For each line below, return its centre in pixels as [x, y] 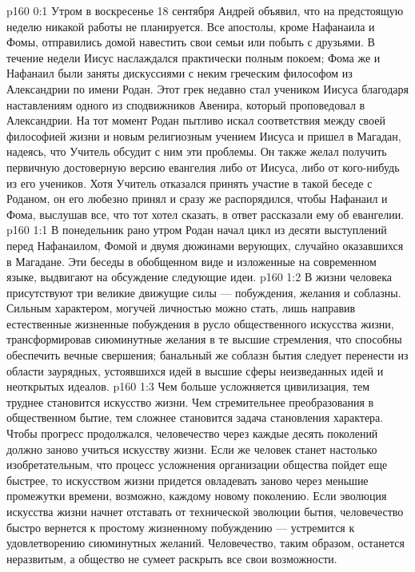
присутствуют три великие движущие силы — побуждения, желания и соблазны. [204, 292]
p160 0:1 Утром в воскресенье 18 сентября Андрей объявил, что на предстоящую [205, 10]
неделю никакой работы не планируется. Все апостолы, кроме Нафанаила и [191, 26]
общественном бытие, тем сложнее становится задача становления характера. [195, 417]
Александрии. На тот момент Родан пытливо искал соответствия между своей [196, 120]
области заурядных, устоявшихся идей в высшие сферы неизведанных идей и [195, 370]
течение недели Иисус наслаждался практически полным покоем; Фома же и [194, 57]
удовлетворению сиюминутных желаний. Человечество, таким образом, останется [206, 543]
